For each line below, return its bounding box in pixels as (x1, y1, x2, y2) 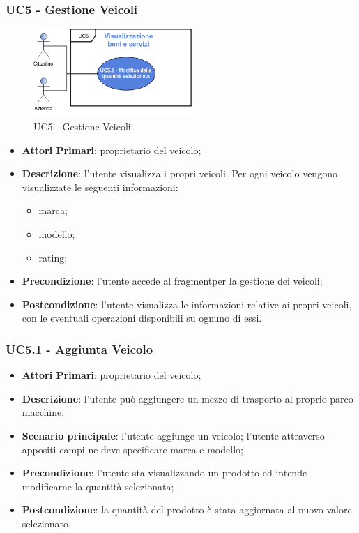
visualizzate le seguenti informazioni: (22, 179, 178, 194)
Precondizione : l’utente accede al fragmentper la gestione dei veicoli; (22, 273, 323, 288)
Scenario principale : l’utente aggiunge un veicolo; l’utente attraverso (22, 428, 325, 442)
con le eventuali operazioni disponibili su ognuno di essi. (22, 310, 262, 325)
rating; (38, 250, 68, 264)
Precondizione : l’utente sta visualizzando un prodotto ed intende (22, 465, 307, 480)
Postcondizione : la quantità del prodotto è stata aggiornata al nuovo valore (22, 502, 352, 517)
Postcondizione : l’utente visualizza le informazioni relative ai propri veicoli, (22, 296, 352, 311)
